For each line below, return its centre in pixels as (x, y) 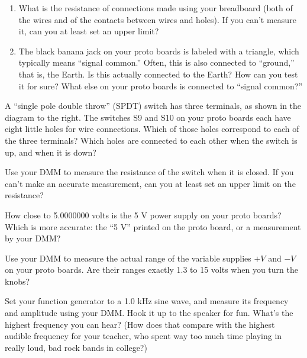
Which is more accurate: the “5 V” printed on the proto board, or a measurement (153, 226)
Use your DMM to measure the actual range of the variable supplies (128, 258)
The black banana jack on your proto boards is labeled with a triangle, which (159, 51)
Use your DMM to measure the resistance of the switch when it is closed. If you (149, 172)
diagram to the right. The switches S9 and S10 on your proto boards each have (148, 117)
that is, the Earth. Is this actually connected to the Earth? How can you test (158, 74)
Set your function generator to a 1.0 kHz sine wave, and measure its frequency (147, 301)
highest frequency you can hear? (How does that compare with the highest (140, 324)
